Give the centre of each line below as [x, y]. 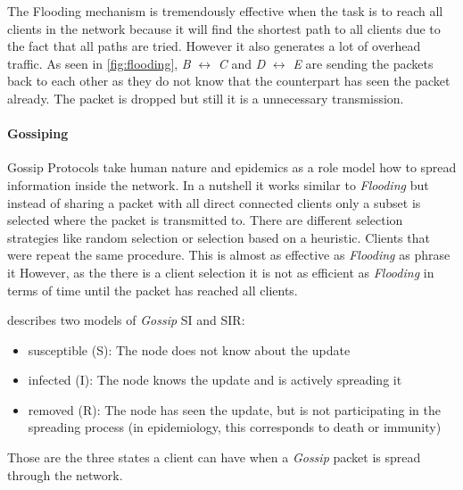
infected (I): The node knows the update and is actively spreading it [215, 380]
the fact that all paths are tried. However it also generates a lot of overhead [214, 46]
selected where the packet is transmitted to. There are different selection [205, 220]
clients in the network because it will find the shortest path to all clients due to [224, 28]
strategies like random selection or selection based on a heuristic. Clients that [219, 237]
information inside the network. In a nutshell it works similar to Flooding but [218, 184]
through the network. [65, 474]
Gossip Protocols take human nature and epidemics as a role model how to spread [232, 167]
